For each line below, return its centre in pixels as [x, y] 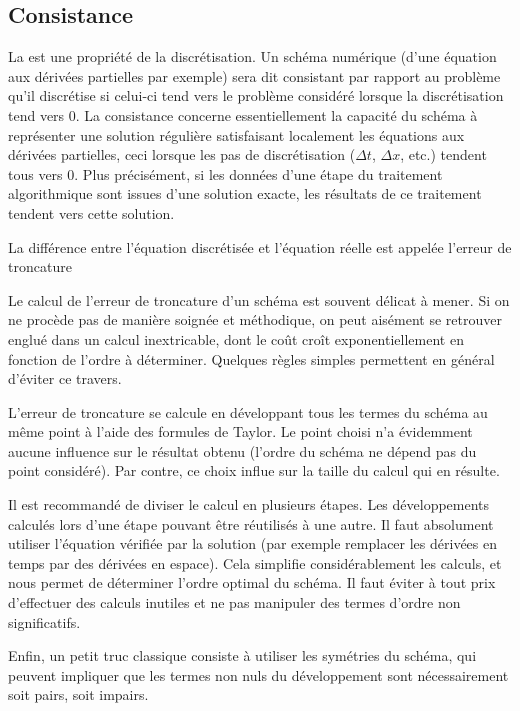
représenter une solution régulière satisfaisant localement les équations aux [236, 134]
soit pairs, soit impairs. [78, 694]
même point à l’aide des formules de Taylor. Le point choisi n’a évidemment [240, 431]
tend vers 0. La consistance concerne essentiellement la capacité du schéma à [243, 114]
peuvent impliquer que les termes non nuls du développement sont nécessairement [258, 674]
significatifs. [44, 621]
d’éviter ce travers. [65, 378]
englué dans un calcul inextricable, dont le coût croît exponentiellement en [236, 338]
